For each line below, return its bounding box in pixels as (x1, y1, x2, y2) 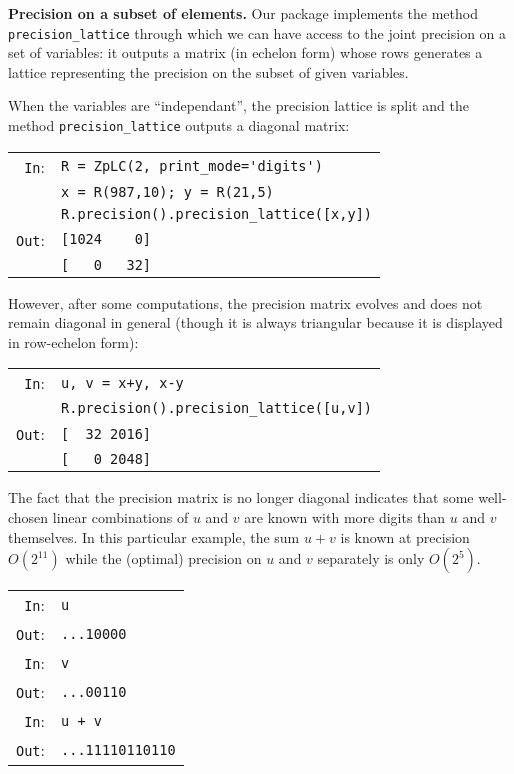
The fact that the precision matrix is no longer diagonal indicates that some (8, 487, 474, 508)
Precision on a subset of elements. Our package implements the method (8, 3, 478, 23)
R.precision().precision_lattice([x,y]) (61, 205, 373, 222)
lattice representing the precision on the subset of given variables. (8, 61, 409, 82)
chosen (8, 507, 49, 528)
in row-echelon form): (8, 331, 139, 352)
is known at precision (340, 526, 470, 547)
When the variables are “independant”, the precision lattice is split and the (8, 95, 469, 116)
